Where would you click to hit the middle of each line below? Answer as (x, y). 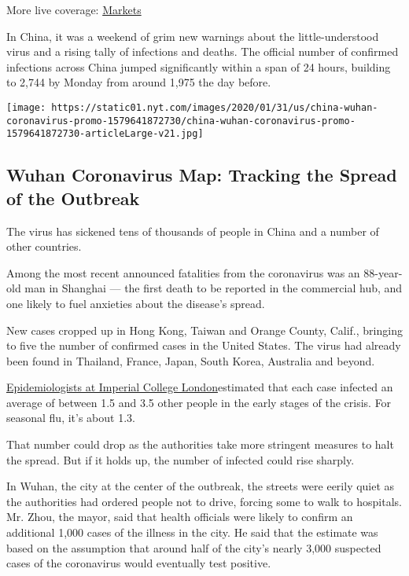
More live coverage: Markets (74, 9)
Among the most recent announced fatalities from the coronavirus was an (183, 272)
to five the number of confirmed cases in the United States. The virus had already (204, 345)
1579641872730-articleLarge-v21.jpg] (105, 134)
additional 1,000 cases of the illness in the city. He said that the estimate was (192, 532)
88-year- (383, 272)
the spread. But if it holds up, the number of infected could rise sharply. (181, 459)
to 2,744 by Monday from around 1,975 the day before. (139, 82)
